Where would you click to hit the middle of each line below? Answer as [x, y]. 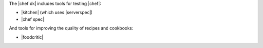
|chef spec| [33, 19]
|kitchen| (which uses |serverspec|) [57, 13]
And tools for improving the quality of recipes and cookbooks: [71, 28]
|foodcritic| [32, 37]
